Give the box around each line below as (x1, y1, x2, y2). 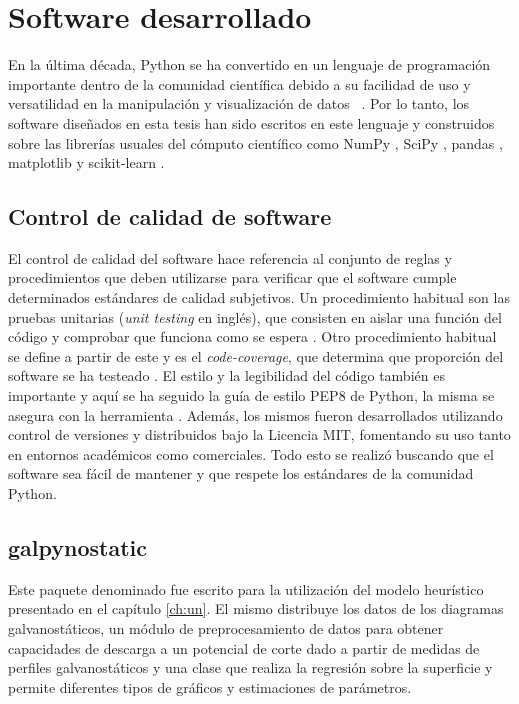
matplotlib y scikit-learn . (8, 152, 165, 173)
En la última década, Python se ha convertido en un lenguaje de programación (8, 54, 491, 75)
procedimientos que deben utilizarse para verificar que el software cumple (8, 267, 457, 288)
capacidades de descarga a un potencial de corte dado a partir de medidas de (8, 637, 480, 658)
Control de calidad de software (8, 201, 332, 232)
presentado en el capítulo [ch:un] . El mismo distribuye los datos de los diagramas (8, 598, 504, 619)
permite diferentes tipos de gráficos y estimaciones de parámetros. (8, 676, 412, 697)
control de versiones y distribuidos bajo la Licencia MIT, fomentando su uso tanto (8, 424, 511, 445)
